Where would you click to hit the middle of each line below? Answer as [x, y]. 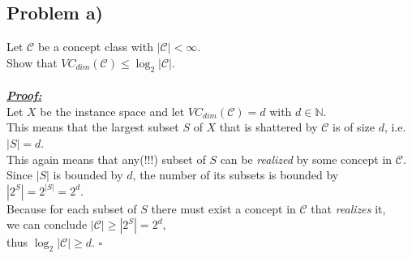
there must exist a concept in [223, 208]
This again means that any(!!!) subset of [106, 159]
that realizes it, [348, 208]
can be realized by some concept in [306, 159]
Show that [32, 62]
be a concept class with [95, 47]
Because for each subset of [72, 208]
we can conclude [47, 224]
